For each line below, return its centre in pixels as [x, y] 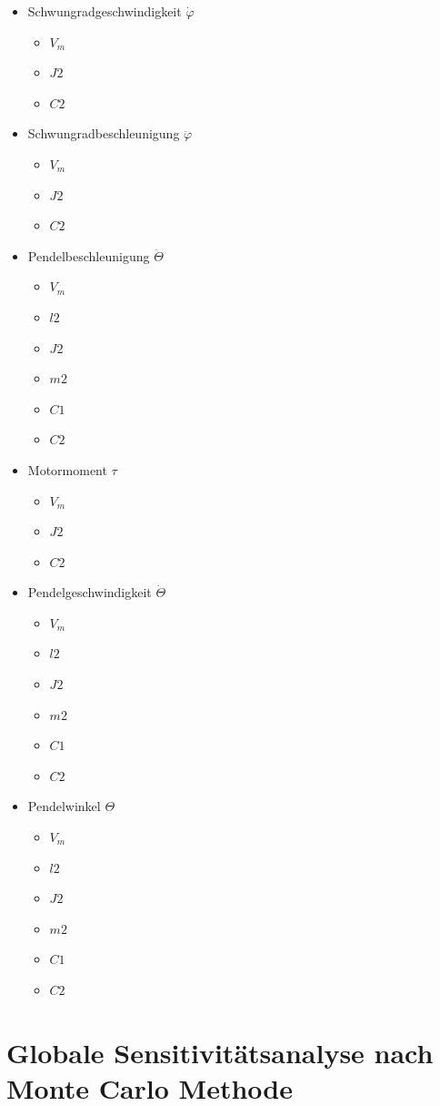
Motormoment [67, 469]
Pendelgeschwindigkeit [90, 592]
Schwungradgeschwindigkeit [105, 11]
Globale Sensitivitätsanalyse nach [220, 1052]
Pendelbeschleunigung [89, 255]
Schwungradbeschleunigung [104, 133]
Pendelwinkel [64, 806]
